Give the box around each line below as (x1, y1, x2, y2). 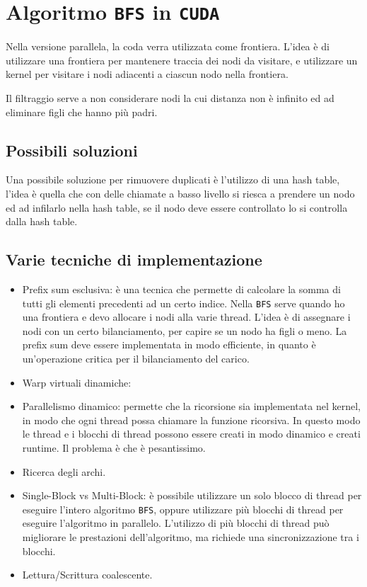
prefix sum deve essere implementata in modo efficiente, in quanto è (22, 337, 316, 352)
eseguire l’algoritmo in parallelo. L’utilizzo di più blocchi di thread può (22, 515, 330, 530)
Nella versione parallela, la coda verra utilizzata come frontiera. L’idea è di (6, 39, 330, 54)
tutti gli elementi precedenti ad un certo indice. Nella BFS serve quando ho (22, 295, 345, 310)
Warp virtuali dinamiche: (22, 375, 132, 389)
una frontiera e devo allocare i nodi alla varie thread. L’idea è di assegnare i (22, 309, 351, 324)
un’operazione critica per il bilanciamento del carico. (22, 351, 250, 366)
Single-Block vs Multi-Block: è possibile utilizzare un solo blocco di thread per (22, 488, 362, 503)
